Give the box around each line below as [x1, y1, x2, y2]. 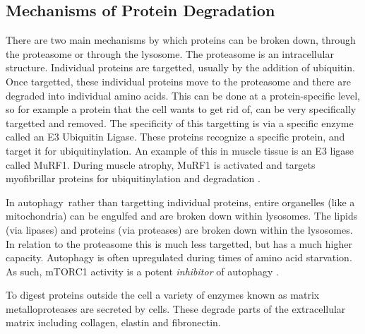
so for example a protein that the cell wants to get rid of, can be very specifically [6, 102, 357, 117]
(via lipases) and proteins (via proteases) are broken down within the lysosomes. [6, 222, 353, 237]
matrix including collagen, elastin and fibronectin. [6, 315, 221, 330]
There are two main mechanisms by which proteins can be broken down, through [6, 32, 356, 47]
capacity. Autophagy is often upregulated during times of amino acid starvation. [6, 250, 352, 265]
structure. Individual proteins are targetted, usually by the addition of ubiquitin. [6, 60, 355, 75]
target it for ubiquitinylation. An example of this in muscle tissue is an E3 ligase [6, 143, 354, 157]
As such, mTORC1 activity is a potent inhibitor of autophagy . [6, 263, 279, 278]
